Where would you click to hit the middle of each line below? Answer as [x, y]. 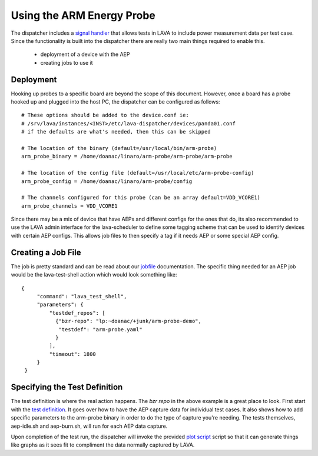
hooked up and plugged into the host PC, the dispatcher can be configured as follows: [115, 102]
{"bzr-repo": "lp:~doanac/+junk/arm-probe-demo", [128, 321]
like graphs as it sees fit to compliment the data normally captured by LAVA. [103, 445]
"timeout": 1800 [73, 354]
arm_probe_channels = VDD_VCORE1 [69, 206]
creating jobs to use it [67, 62]
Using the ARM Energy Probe [83, 15]
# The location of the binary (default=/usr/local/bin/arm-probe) [119, 148]
